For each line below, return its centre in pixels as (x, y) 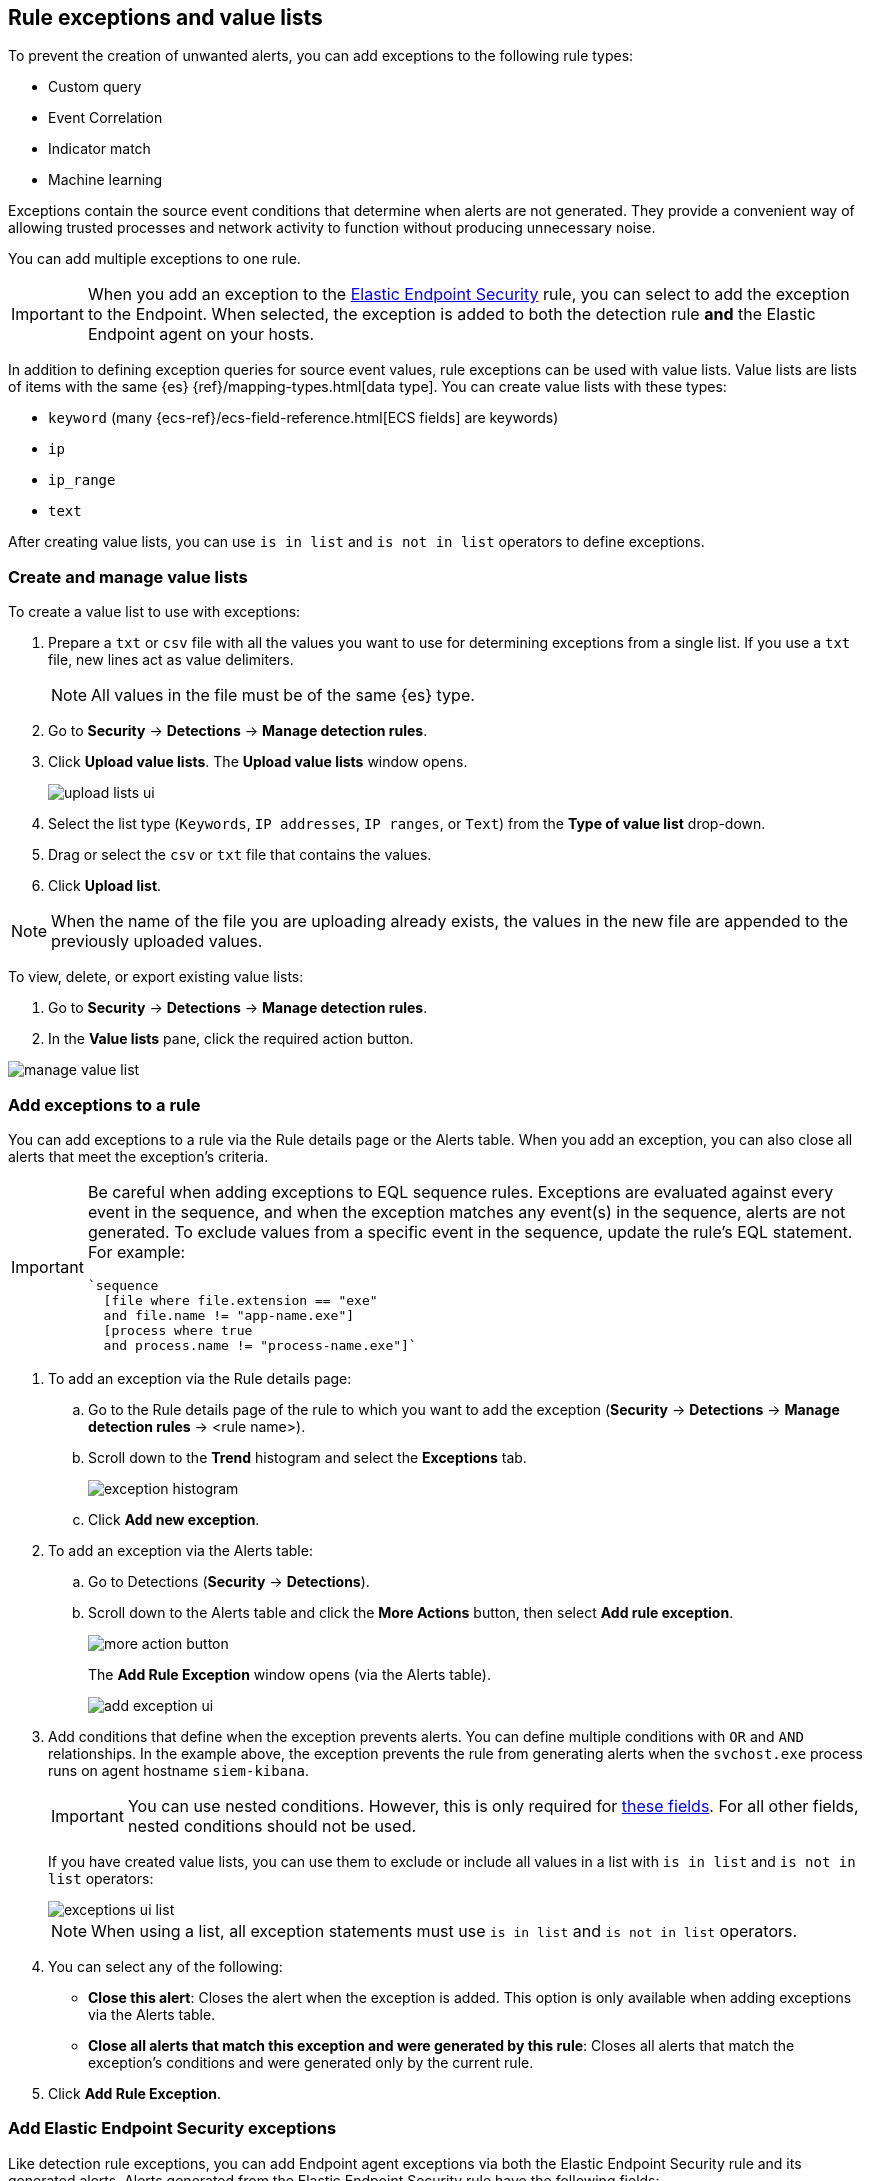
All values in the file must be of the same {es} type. (283, 695)
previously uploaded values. (157, 941)
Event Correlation (105, 118)
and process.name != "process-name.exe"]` (260, 1345)
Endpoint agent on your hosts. (201, 334)
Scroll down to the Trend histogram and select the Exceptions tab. (307, 1457)
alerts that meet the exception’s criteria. (138, 1156)
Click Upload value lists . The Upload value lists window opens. (258, 762)
